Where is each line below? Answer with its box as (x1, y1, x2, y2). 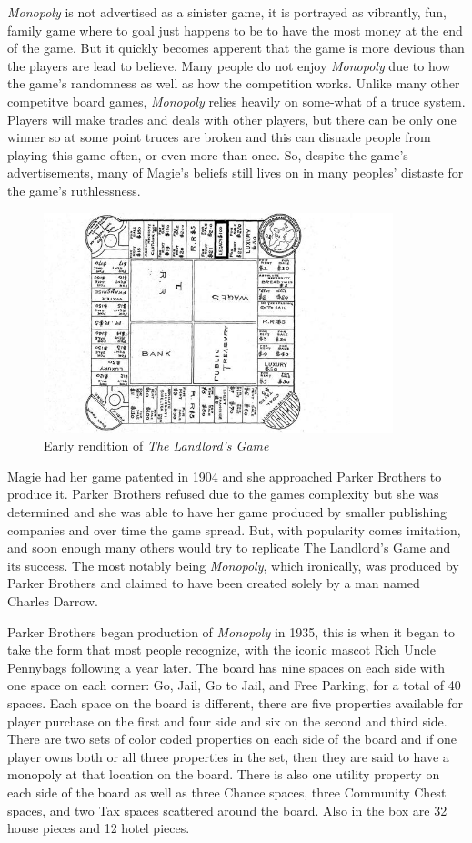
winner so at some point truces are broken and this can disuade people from (7, 127, 431, 147)
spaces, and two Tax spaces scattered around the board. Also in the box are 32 (7, 800, 447, 819)
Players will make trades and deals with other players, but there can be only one (7, 109, 457, 128)
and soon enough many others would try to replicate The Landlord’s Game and (7, 538, 451, 557)
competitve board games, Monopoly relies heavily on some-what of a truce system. (7, 91, 466, 110)
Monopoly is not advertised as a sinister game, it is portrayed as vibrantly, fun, (7, 3, 447, 21)
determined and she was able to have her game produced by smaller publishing (7, 503, 447, 522)
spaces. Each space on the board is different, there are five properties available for (7, 694, 463, 712)
